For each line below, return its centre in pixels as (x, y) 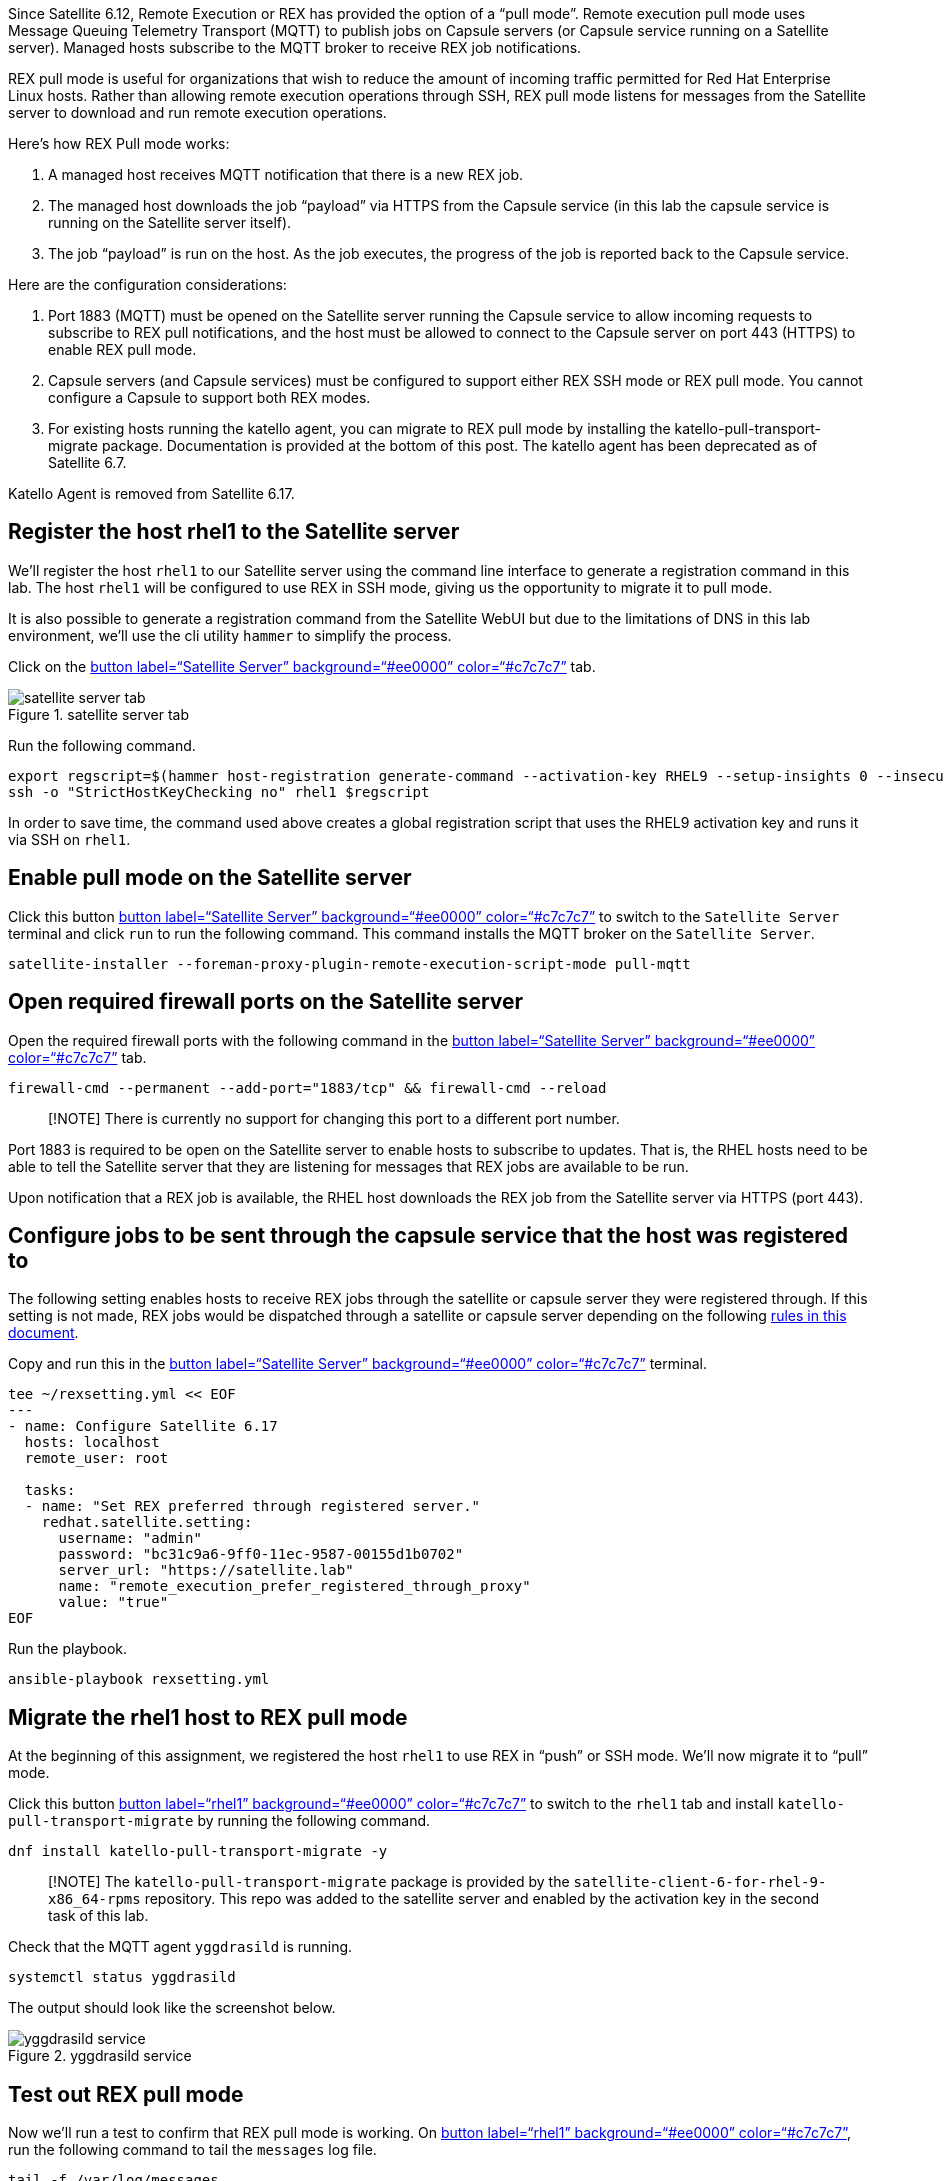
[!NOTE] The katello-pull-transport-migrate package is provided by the (309, 1882)
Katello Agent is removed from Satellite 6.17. (151, 493)
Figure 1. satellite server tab (98, 714)
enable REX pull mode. (122, 349)
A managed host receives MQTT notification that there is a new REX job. (286, 174)
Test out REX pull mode (126, 2094)
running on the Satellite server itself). (170, 222)
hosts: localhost (92, 1442)
